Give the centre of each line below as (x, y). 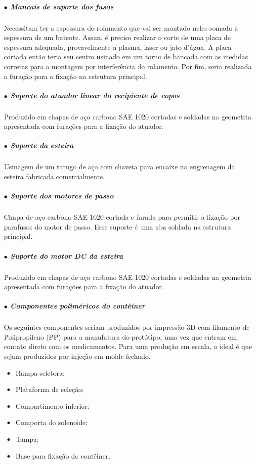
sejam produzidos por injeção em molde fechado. (77, 356)
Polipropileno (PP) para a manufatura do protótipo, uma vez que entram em (121, 336)
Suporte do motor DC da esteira (66, 255)
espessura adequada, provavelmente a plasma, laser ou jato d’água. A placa (118, 47)
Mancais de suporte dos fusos (62, 6)
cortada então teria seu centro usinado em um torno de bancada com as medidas (126, 57)
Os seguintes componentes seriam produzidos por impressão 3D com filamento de (127, 327)
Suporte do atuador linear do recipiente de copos (95, 95)
